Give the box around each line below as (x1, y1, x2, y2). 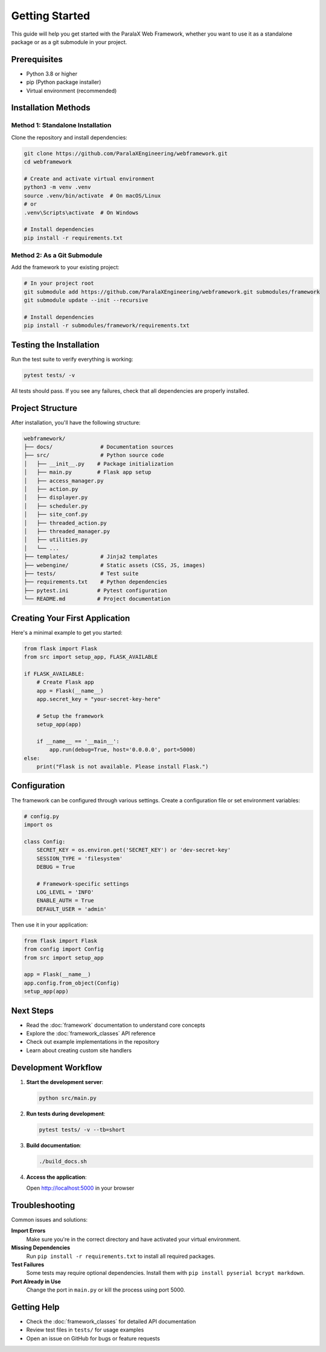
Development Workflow (11, 1062, 103, 1073)
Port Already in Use (11, 1278, 62, 1285)
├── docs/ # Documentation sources (24, 443, 174, 451)
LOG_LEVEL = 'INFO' (36, 889, 95, 896)
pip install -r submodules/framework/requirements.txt (24, 322, 190, 329)
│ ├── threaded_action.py (24, 519, 107, 526)
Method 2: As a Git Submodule (11, 251, 103, 259)
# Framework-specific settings (36, 880, 129, 887)
